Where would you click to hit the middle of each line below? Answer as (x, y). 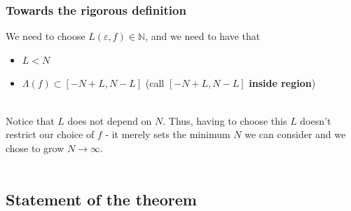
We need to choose (46, 36)
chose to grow (35, 148)
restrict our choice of (50, 134)
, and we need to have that (203, 36)
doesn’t (316, 120)
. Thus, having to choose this (225, 120)
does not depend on (110, 120)
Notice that (30, 120)
